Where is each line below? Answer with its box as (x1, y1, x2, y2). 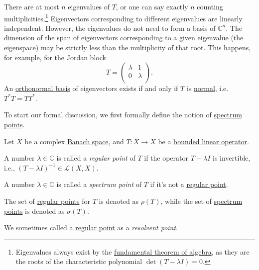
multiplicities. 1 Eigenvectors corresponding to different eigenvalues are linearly (4, 11, 243, 23)
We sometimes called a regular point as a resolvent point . (4, 222, 178, 233)
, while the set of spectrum (160, 195, 243, 206)
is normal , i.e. (186, 83, 229, 93)
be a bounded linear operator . (158, 136, 249, 146)
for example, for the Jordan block (4, 52, 106, 62)
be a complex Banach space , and (24, 136, 124, 146)
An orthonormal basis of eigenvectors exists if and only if (4, 83, 178, 93)
